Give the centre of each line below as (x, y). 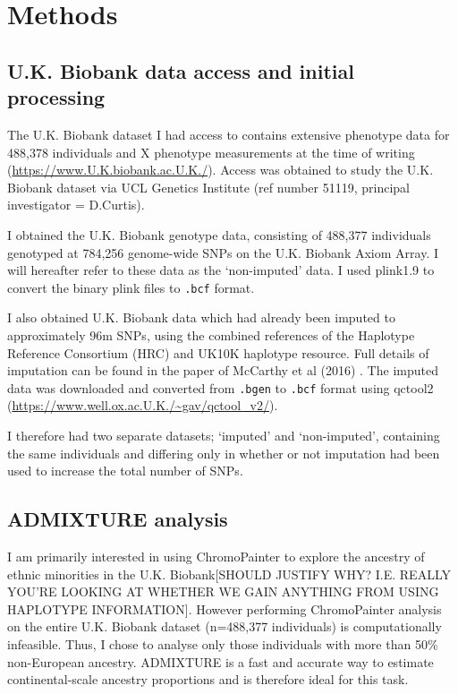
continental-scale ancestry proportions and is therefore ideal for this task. (208, 679)
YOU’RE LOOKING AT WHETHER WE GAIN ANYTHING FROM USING (223, 591)
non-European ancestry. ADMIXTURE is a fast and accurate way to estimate (221, 661)
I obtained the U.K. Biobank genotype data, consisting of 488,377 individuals (219, 234)
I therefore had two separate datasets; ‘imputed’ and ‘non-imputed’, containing (224, 435)
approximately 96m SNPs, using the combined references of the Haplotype (211, 334)
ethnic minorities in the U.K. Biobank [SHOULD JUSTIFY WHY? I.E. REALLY (229, 574)
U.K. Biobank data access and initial (181, 70)
